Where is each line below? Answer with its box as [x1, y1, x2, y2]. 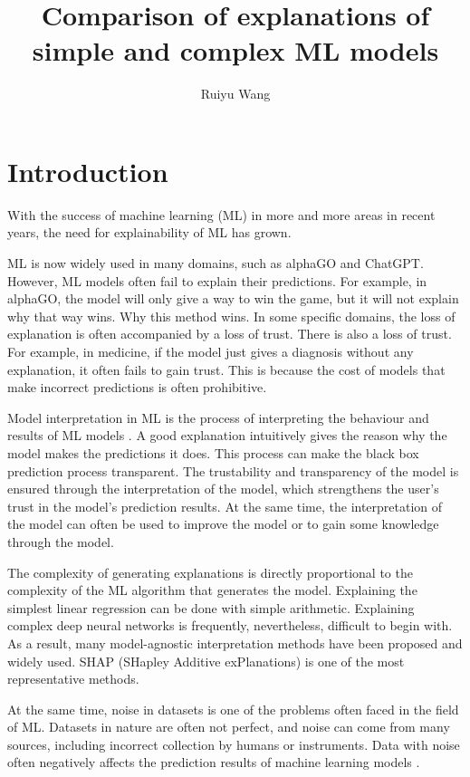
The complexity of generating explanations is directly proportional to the [7, 562, 413, 581]
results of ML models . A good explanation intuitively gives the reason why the [7, 426, 447, 445]
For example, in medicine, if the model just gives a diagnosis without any [7, 342, 414, 360]
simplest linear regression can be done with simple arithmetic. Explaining [7, 598, 415, 617]
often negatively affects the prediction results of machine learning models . [7, 753, 420, 772]
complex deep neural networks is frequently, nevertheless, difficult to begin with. [7, 616, 453, 635]
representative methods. [7, 669, 139, 688]
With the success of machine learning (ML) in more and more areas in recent [7, 205, 436, 224]
